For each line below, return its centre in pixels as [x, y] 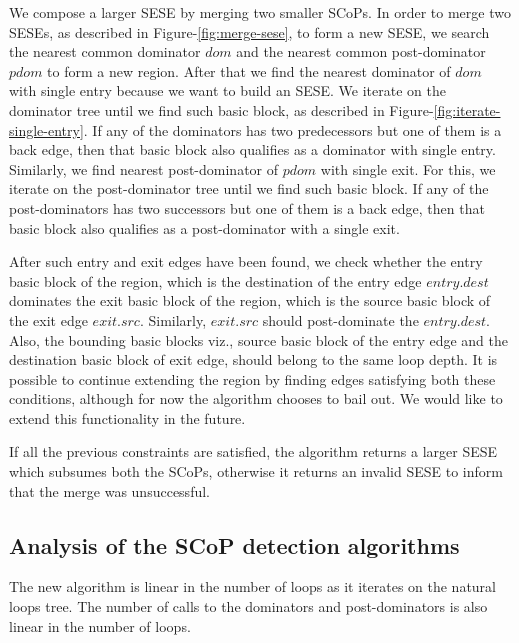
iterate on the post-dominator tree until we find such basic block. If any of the [249, 188]
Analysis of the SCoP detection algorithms [234, 544]
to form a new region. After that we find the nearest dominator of [249, 70]
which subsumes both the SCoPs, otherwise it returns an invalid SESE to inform [256, 471]
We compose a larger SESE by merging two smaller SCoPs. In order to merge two [260, 12]
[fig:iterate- [467, 109]
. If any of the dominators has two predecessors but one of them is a [292, 129]
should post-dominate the [340, 319]
